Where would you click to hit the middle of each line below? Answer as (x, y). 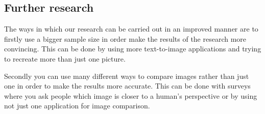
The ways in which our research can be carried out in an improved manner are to (131, 29)
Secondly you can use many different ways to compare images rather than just (127, 76)
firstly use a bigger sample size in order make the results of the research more (125, 38)
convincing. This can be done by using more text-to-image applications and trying (133, 49)
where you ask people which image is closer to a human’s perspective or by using (131, 95)
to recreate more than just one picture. (65, 58)
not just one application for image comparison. (77, 106)
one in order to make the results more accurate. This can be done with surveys (127, 86)
